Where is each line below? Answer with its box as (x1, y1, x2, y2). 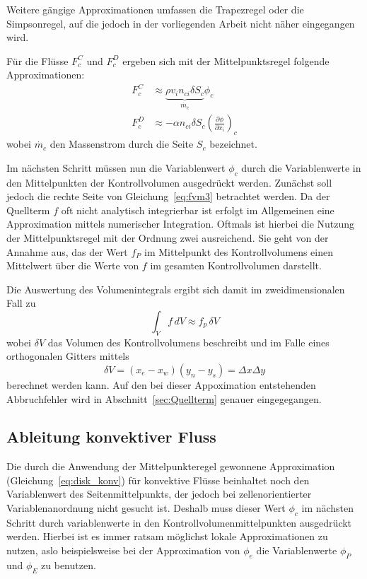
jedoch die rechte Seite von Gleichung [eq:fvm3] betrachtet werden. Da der (6, 189, 330, 204)
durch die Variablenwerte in (241, 160, 361, 175)
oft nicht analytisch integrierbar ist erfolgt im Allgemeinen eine (61, 202, 334, 217)
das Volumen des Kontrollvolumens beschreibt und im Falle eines (47, 334, 330, 349)
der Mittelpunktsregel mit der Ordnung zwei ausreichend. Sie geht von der (6, 230, 329, 245)
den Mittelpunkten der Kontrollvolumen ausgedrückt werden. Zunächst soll (6, 175, 332, 189)
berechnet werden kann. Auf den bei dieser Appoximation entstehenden (6, 377, 316, 392)
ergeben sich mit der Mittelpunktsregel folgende (122, 53, 330, 68)
